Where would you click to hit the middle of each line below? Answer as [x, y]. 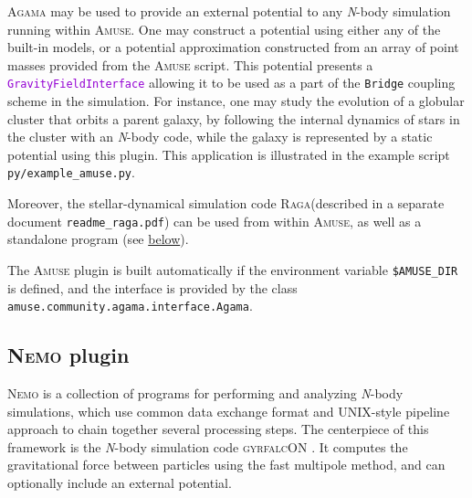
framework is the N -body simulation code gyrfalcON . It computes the [208, 446]
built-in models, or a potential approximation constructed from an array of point [233, 47]
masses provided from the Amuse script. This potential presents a [190, 64]
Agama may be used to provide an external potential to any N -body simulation [229, 11]
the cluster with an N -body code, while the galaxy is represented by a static [220, 137]
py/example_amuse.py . [71, 172]
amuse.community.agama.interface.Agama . [130, 306]
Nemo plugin [68, 355]
